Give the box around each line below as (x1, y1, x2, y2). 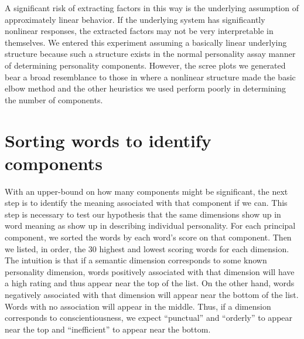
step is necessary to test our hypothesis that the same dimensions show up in (5, 208, 281, 220)
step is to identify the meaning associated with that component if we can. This (5, 196, 288, 209)
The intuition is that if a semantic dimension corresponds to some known (5, 254, 267, 266)
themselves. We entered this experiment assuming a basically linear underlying (5, 36, 287, 48)
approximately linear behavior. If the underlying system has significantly (5, 13, 265, 25)
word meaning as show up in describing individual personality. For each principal (5, 219, 296, 232)
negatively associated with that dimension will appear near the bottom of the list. (5, 289, 299, 300)
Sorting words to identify (5, 128, 211, 152)
